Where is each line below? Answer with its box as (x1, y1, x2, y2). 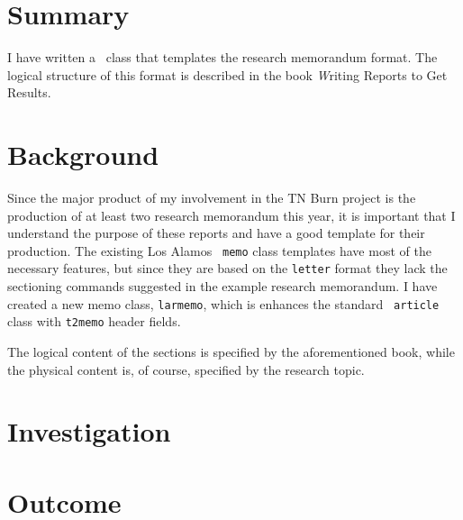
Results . (7, 83, 51, 102)
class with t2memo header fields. (7, 312, 181, 331)
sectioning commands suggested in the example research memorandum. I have (7, 277, 438, 296)
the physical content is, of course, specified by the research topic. (7, 360, 365, 379)
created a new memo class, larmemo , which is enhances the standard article (7, 294, 440, 313)
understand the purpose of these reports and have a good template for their (7, 224, 425, 242)
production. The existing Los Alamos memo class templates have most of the (7, 241, 431, 260)
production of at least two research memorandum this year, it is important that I (7, 205, 456, 224)
